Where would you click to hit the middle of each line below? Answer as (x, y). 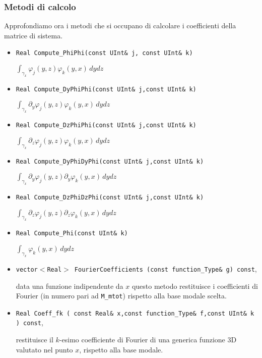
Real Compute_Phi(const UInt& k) (72, 234)
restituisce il (35, 340)
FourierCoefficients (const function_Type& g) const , (166, 268)
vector (27, 269)
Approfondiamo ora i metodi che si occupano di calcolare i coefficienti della (120, 25)
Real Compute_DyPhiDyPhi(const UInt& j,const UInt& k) (110, 161)
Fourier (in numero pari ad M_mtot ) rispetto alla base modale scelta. (121, 296)
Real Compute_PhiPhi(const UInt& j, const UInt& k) (104, 53)
